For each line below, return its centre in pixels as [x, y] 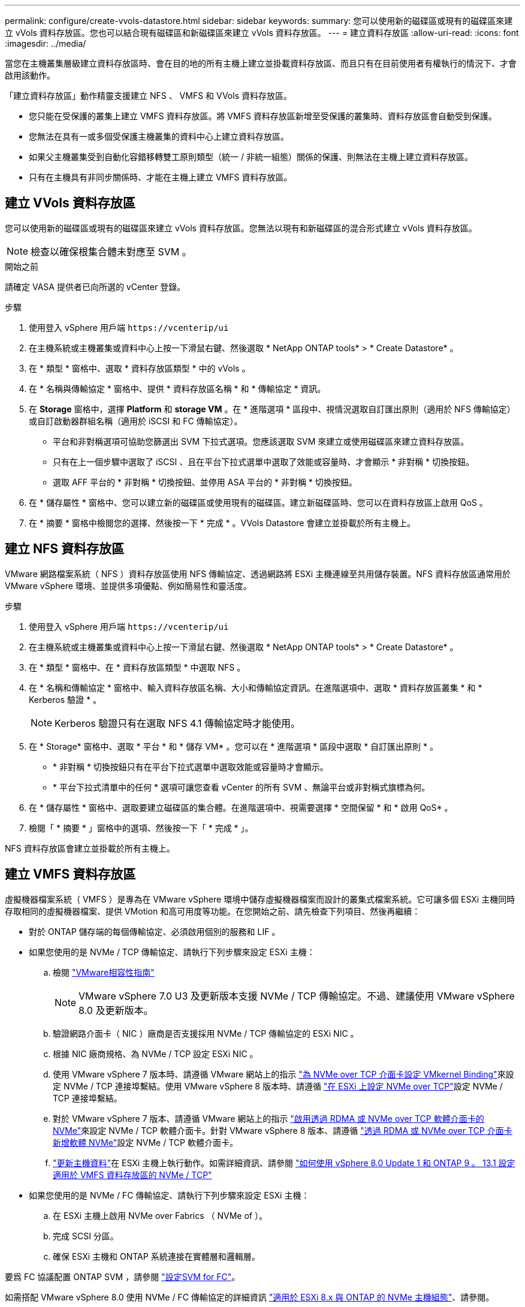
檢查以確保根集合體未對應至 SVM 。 [111, 251]
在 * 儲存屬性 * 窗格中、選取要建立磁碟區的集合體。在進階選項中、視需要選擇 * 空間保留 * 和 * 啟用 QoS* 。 [241, 807]
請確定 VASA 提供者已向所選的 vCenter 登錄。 [95, 286]
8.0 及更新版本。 [116, 1010]
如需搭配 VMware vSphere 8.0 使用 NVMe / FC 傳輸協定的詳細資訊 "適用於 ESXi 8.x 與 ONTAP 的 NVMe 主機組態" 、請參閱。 [250, 1297]
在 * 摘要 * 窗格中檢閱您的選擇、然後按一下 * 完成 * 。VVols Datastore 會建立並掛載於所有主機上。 [222, 523]
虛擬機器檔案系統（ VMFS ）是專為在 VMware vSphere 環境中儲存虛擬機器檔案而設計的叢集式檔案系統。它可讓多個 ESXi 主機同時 [260, 899]
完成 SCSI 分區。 [86, 1236]
